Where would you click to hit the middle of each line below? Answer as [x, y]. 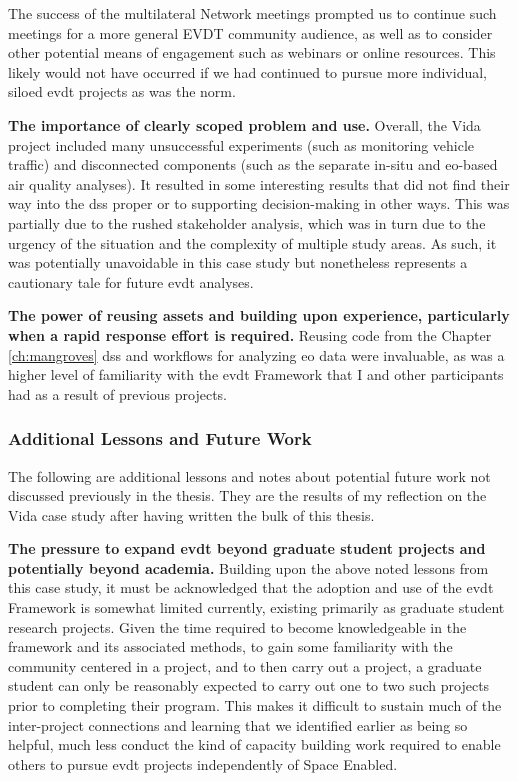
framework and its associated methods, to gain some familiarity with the [230, 646]
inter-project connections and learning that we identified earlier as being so [238, 724]
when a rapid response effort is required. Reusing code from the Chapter [250, 334]
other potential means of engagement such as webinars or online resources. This [252, 52]
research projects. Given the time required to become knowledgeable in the [237, 626]
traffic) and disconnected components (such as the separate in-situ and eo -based [253, 164]
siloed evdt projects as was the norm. [122, 91]
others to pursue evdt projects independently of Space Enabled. [203, 763]
